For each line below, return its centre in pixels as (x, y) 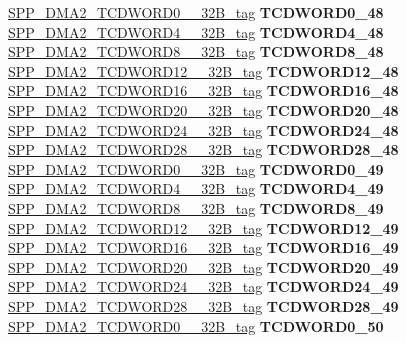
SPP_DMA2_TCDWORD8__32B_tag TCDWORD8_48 (196, 51)
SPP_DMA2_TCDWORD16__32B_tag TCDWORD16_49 (203, 247)
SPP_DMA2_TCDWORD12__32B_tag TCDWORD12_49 (203, 227)
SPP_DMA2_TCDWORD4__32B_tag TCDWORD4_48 (196, 31)
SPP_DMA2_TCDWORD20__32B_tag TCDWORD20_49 (203, 266)
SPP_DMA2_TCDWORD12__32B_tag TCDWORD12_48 (203, 70)
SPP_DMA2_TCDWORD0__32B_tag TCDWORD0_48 (196, 12)
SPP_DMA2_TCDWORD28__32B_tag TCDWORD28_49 (203, 305)
